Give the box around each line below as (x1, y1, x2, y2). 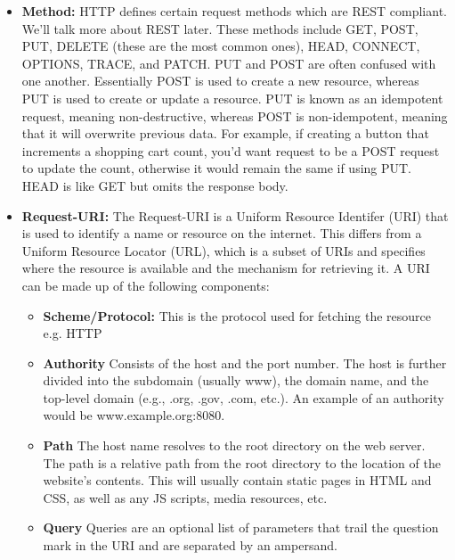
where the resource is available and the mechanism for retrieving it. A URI (21, 259, 430, 277)
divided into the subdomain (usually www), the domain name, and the (43, 371, 429, 390)
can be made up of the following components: (21, 276, 270, 294)
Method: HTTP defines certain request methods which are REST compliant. (21, 2, 447, 20)
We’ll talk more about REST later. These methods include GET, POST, (21, 19, 418, 37)
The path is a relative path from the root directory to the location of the (43, 453, 441, 472)
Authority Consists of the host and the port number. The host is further (43, 353, 447, 372)
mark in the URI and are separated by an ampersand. (43, 536, 337, 555)
